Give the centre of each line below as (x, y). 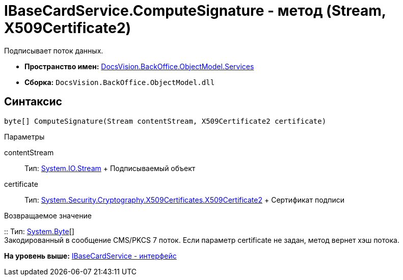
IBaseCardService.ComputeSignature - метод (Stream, (195, 11)
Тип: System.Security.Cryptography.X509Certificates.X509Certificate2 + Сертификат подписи (184, 200)
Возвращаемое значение (48, 215)
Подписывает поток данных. (54, 50)
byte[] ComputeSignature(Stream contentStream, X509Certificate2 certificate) (165, 121)
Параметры (24, 136)
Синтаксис (33, 102)
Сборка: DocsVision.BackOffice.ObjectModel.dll (120, 82)
